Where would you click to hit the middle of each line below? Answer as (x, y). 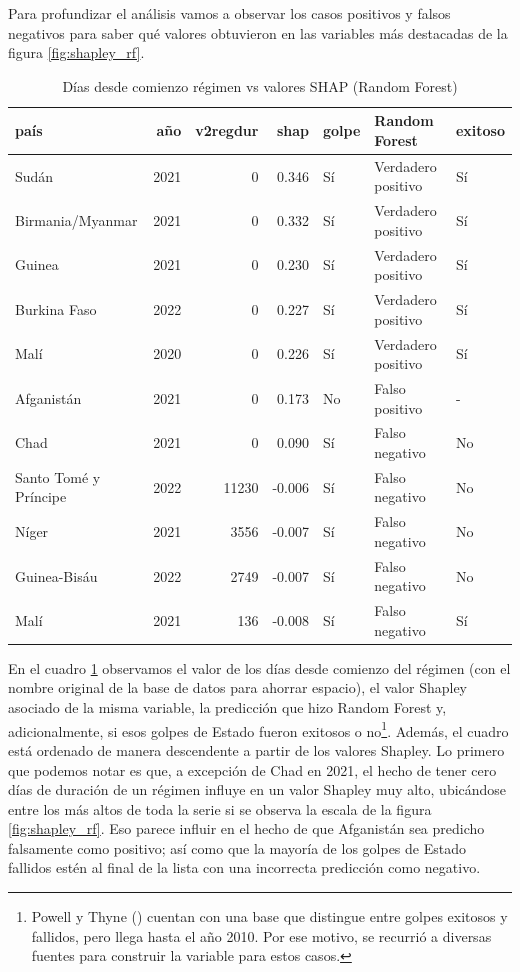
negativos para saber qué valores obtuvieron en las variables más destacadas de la (258, 32)
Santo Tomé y (58, 476)
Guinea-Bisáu (56, 575)
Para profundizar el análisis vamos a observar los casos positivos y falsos (229, 13)
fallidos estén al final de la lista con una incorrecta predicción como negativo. (244, 867)
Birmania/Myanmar (76, 220)
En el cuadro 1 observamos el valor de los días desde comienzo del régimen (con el (259, 667)
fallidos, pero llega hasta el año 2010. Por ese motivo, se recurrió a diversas (261, 935)
